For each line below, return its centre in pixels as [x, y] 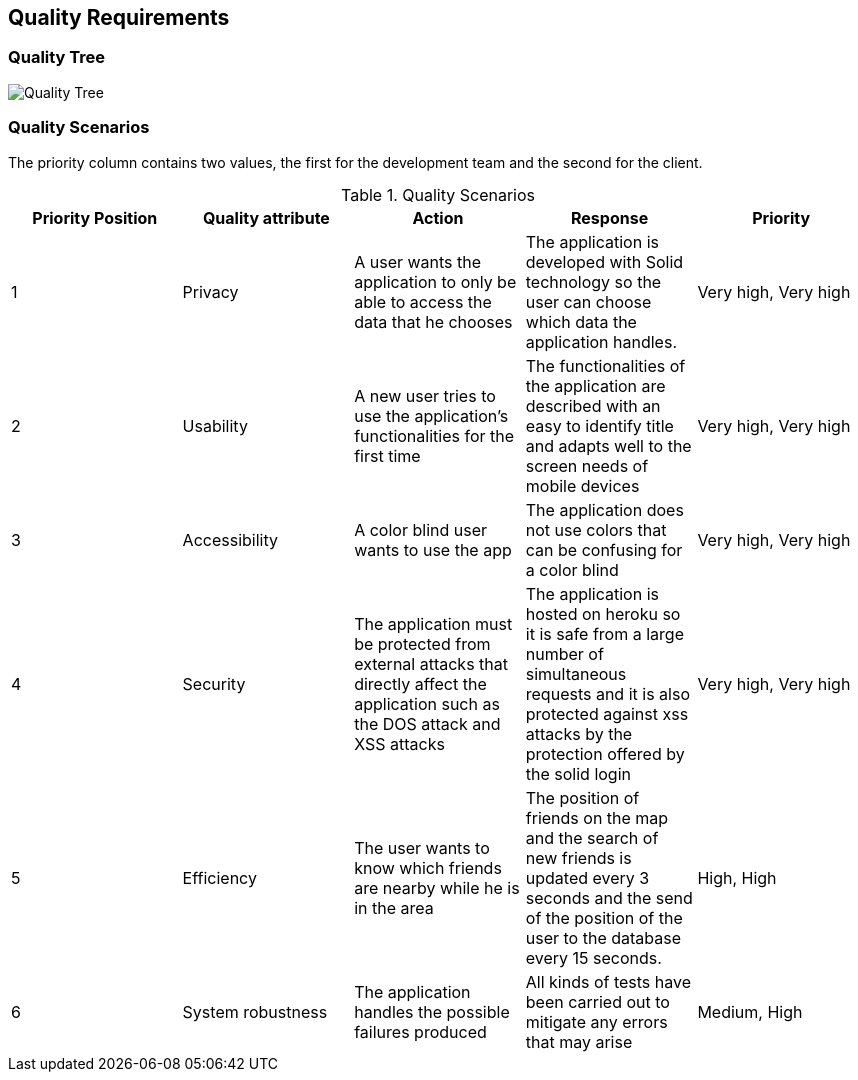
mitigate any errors [596, 1021]
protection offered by [605, 753]
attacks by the [579, 733]
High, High [737, 877]
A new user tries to [425, 395]
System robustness [255, 1011]
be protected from [422, 643]
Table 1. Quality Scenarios [438, 194]
